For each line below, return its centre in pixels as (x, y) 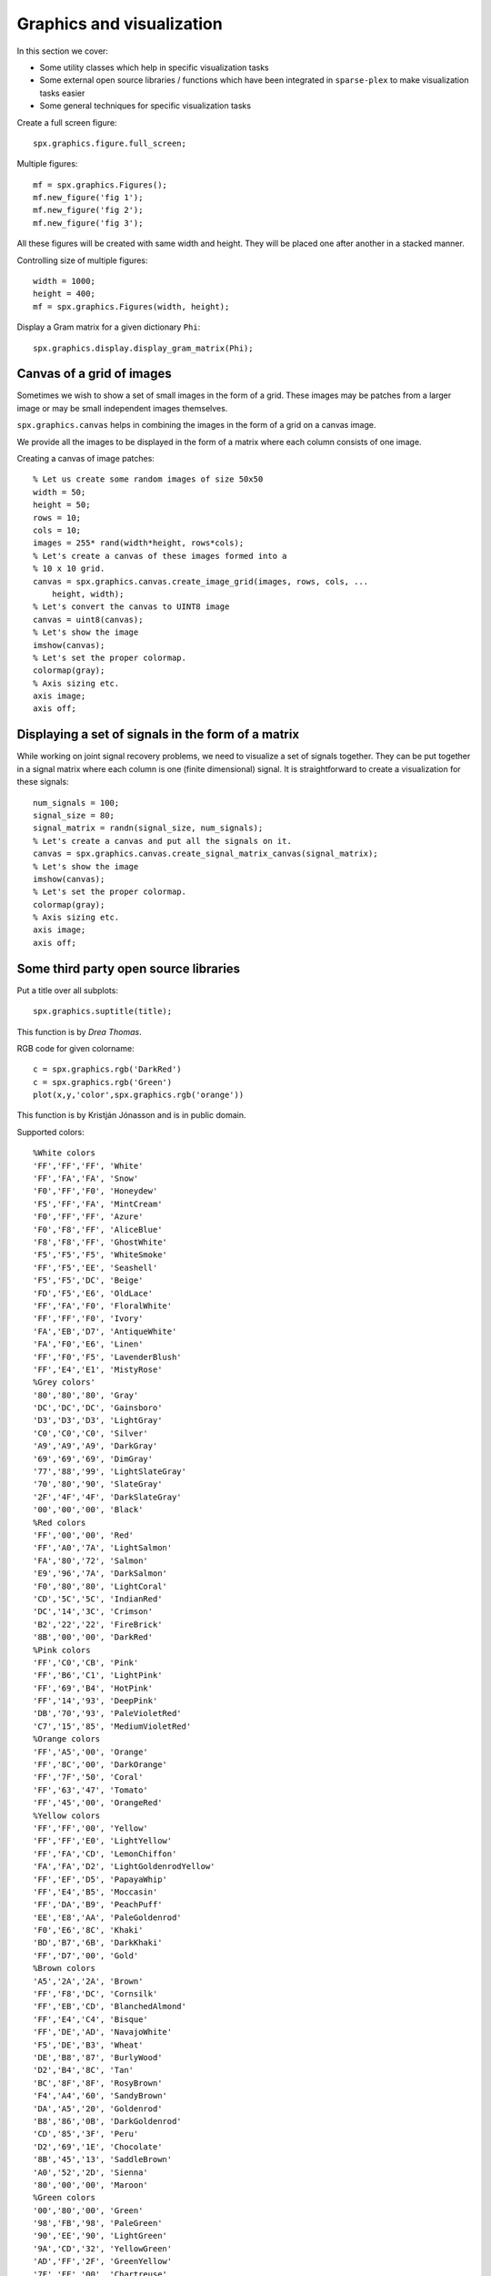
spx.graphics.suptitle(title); (103, 1011)
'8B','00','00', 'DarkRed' (93, 1637)
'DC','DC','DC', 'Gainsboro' (98, 1408)
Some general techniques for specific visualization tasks (145, 106)
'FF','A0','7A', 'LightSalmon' (103, 1548)
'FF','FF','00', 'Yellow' (91, 1828)
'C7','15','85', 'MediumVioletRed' (112, 1726)
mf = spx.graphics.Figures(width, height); (131, 306)
